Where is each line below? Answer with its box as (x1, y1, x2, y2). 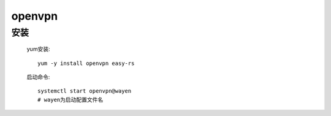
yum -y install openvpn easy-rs (37, 60, 135, 67)
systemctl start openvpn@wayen (37, 88, 132, 95)
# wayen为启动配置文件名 (37, 96, 104, 103)
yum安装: (26, 45, 50, 53)
